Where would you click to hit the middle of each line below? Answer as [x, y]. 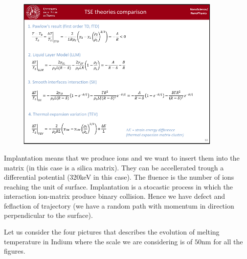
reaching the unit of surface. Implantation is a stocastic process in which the [119, 186]
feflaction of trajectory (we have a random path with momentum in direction [119, 205]
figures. [15, 251]
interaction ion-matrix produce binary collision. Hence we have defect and [115, 196]
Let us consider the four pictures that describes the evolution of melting [112, 232]
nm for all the [222, 241]
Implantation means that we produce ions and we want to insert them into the [122, 157]
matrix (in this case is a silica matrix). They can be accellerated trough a [114, 167]
